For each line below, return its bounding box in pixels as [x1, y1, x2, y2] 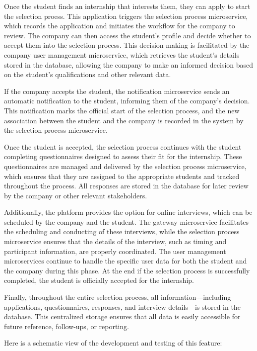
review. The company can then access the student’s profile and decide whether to [4, 30, 251, 40]
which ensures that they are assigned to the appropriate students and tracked [4, 171, 240, 181]
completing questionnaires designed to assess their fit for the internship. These [4, 151, 242, 162]
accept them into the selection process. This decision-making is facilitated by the [4, 40, 250, 50]
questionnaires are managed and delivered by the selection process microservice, [4, 161, 247, 171]
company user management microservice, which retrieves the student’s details [4, 49, 240, 60]
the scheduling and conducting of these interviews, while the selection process [4, 226, 240, 237]
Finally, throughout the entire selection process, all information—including [4, 292, 231, 302]
